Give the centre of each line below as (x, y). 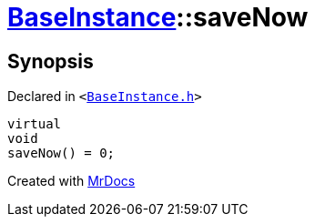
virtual (35, 124)
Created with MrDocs (71, 181)
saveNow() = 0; (61, 153)
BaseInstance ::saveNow (158, 17)
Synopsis (51, 61)
